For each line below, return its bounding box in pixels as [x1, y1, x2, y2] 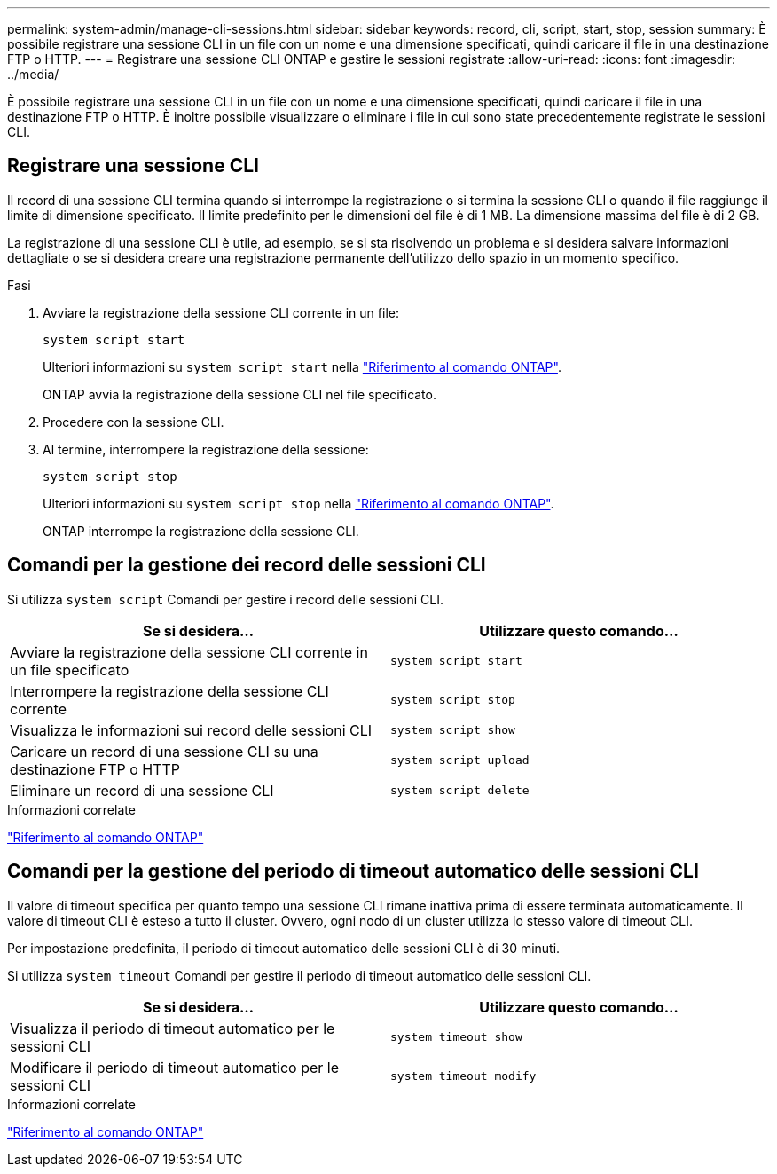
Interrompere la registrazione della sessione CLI [10, 682, 329, 700]
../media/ [7, 67, 59, 82]
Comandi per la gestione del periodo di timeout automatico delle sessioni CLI [7, 860, 699, 883]
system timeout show [390, 1030, 522, 1044]
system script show [390, 723, 515, 737]
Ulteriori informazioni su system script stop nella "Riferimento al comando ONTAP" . [43, 495, 554, 511]
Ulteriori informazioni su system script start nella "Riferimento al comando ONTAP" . [43, 359, 561, 374]
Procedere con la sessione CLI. [43, 414, 224, 429]
